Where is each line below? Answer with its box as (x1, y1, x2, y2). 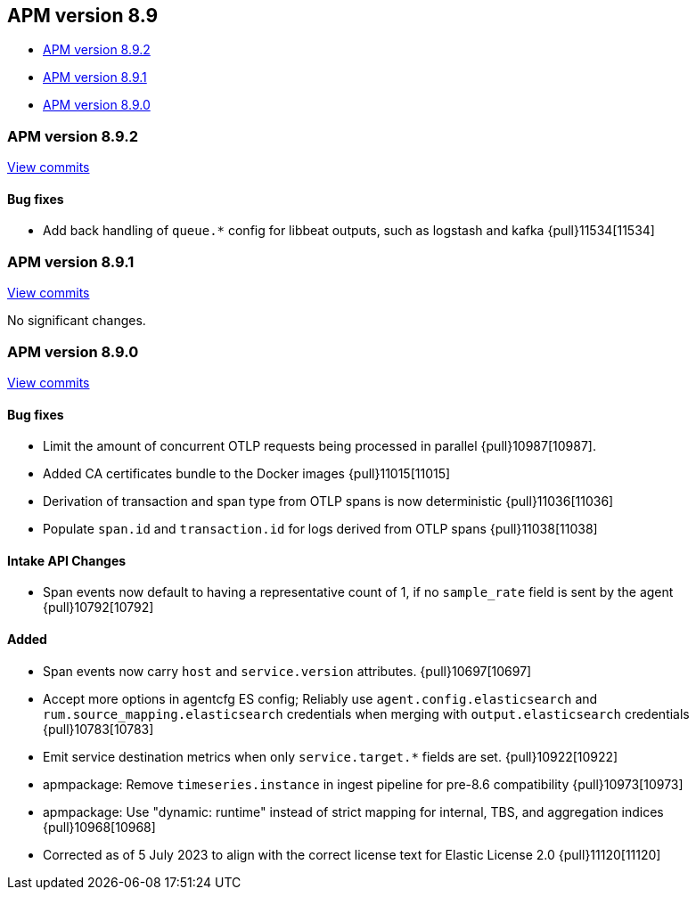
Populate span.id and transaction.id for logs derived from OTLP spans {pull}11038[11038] (43, 521, 598, 537)
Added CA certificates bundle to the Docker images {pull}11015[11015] (43, 466, 451, 482)
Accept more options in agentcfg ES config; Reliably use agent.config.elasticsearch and (43, 690, 598, 706)
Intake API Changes (7, 552, 127, 568)
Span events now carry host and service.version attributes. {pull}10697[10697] (43, 663, 532, 679)
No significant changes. (7, 313, 146, 329)
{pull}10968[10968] (43, 819, 156, 835)
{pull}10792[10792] (43, 599, 154, 616)
